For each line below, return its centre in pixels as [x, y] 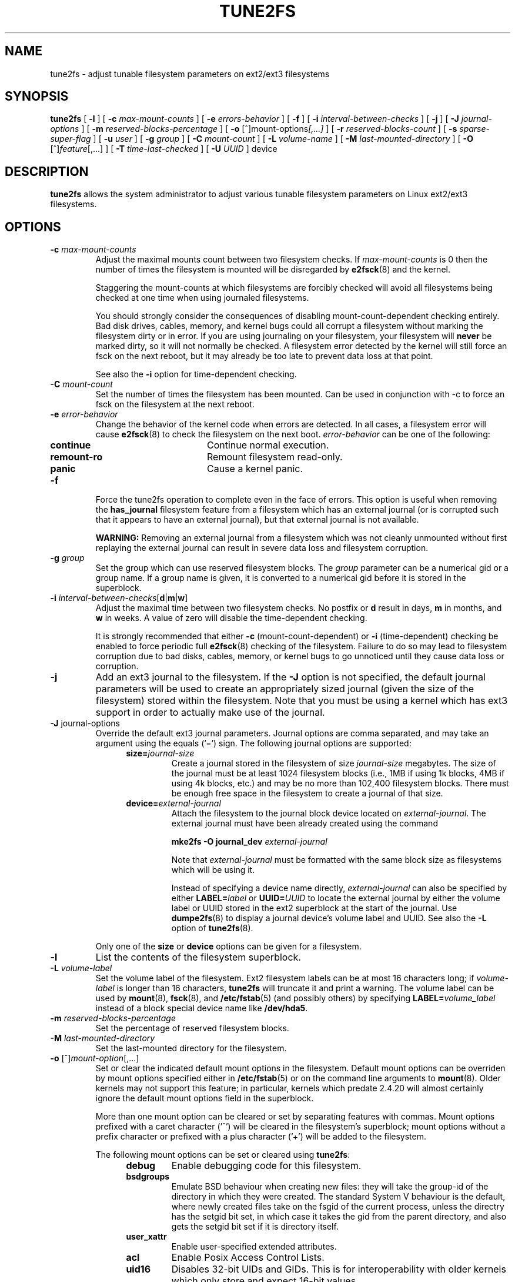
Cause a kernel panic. [255, 469]
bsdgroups [148, 1177]
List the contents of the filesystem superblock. [198, 957]
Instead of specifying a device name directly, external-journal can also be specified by [339, 888]
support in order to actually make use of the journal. [210, 713]
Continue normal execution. [268, 445]
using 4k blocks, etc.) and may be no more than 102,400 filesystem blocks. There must [340, 783]
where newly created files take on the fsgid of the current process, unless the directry [338, 1207]
